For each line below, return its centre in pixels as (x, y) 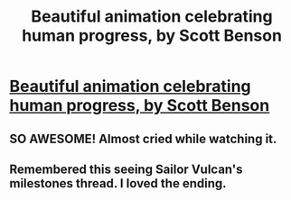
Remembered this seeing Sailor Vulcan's (126, 169)
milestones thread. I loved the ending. (118, 183)
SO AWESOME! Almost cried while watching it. (143, 138)
